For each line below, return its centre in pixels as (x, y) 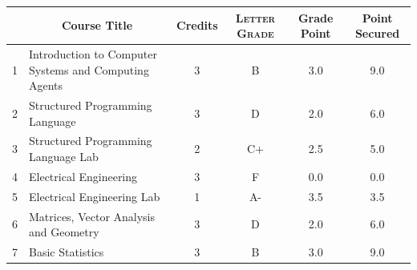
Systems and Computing (89, 69)
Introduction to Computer (93, 53)
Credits (197, 25)
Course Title (97, 25)
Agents (46, 85)
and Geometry (64, 232)
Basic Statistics (67, 251)
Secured (377, 33)
